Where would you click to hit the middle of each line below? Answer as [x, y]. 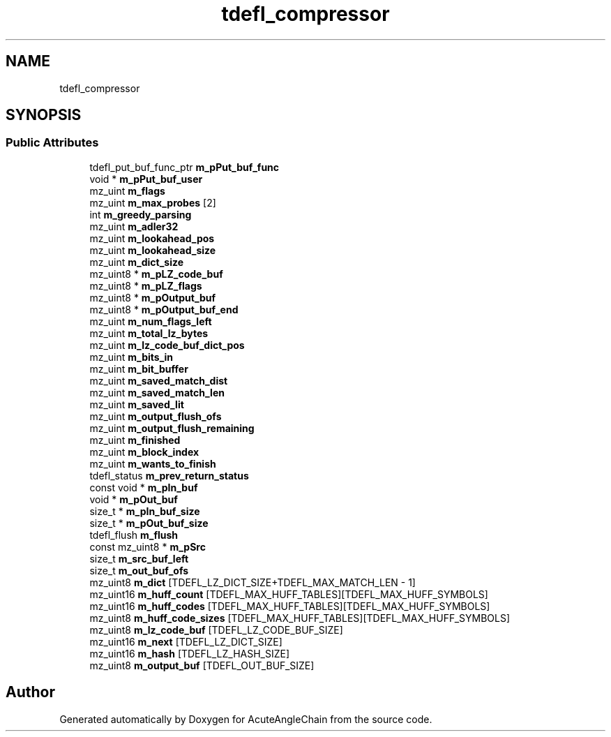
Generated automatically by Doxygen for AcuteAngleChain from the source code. [246, 719]
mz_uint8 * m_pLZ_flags [146, 285]
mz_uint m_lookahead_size [153, 250]
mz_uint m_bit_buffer [139, 368]
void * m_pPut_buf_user [146, 179]
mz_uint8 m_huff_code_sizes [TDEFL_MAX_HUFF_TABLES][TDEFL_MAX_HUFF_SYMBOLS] [300, 618]
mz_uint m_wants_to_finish [153, 463]
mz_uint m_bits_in [131, 357]
